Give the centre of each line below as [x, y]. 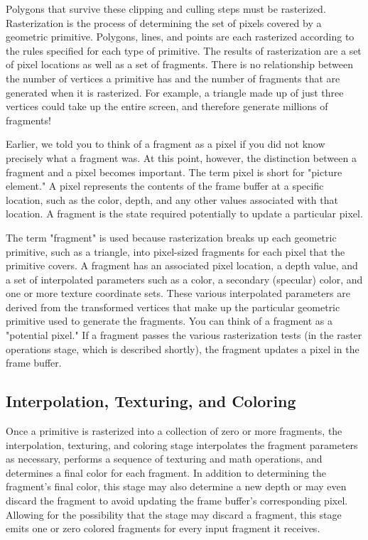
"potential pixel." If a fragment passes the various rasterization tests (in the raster [184, 335]
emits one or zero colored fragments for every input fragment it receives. [163, 528]
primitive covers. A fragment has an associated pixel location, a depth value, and [182, 265]
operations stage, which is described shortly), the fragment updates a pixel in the [183, 349]
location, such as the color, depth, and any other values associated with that [172, 199]
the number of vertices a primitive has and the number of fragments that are [173, 78]
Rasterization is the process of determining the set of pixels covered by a [164, 22]
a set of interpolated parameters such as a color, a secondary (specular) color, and [184, 279]
